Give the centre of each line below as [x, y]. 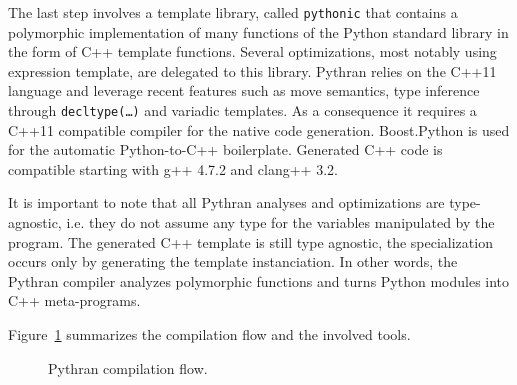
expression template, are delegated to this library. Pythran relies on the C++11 [252, 70]
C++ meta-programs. [74, 300]
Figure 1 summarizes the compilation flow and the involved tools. [209, 334]
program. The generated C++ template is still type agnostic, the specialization [250, 241]
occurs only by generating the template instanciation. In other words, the [233, 261]
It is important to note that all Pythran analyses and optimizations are [226, 202]
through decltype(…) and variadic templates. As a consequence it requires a [242, 110]
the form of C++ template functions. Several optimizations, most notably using [252, 51]
